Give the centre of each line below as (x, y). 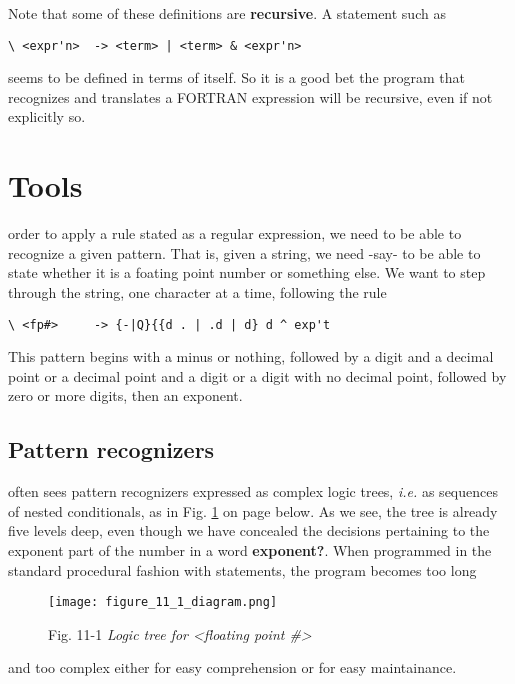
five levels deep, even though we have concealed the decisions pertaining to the (249, 530)
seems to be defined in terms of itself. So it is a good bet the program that (237, 77)
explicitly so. (47, 116)
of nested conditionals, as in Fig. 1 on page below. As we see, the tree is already (253, 510)
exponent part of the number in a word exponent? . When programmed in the (250, 549)
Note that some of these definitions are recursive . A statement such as (227, 13)
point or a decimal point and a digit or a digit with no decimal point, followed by (257, 375)
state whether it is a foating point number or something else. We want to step (247, 272)
